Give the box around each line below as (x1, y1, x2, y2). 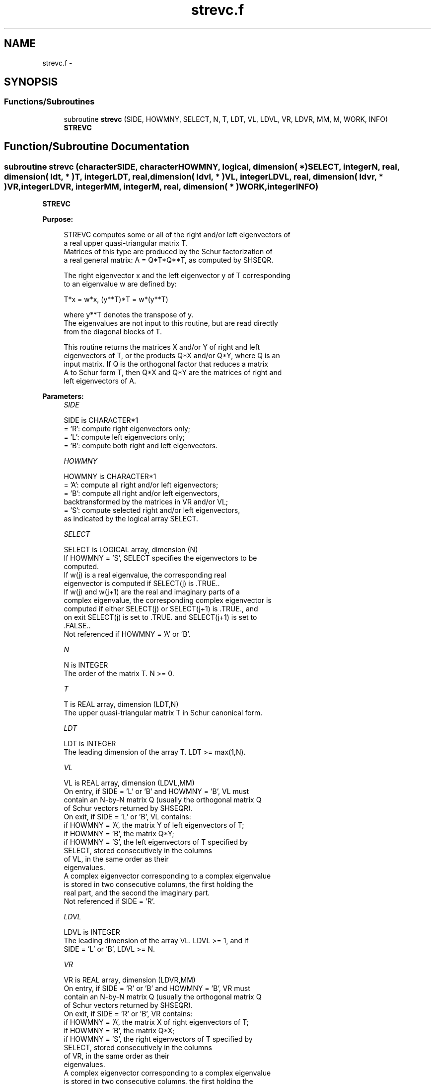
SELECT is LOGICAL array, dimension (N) (64, 545, 198, 554)
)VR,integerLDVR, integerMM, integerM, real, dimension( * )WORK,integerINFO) (4, 181, 319, 192)
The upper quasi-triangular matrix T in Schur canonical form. (64, 708, 263, 717)
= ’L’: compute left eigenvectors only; (64, 433, 185, 442)
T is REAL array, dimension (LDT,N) (64, 700, 179, 709)
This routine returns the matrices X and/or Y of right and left (64, 343, 260, 352)
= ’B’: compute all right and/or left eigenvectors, (64, 489, 219, 498)
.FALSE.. (64, 621, 91, 630)
